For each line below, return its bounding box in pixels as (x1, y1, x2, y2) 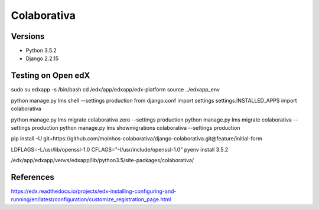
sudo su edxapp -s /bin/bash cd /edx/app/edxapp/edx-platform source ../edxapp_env (11, 86, 220, 93)
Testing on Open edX (11, 71, 90, 81)
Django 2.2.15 (25, 55, 59, 62)
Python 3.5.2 (25, 47, 57, 54)
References (11, 172, 54, 182)
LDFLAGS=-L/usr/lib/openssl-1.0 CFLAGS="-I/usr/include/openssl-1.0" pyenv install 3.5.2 (11, 146, 229, 153)
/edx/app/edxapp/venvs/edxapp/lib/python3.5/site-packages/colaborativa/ (11, 157, 194, 164)
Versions (11, 31, 45, 41)
